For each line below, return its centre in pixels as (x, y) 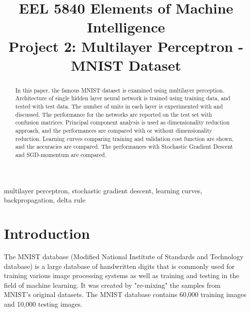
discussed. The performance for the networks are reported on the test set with (114, 114)
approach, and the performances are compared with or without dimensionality (114, 131)
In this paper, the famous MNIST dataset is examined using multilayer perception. (120, 90)
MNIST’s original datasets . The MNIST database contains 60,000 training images (125, 294)
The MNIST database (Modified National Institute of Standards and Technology (124, 256)
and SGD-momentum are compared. (61, 154)
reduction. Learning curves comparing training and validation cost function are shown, (124, 138)
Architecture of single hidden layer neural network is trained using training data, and (123, 98)
